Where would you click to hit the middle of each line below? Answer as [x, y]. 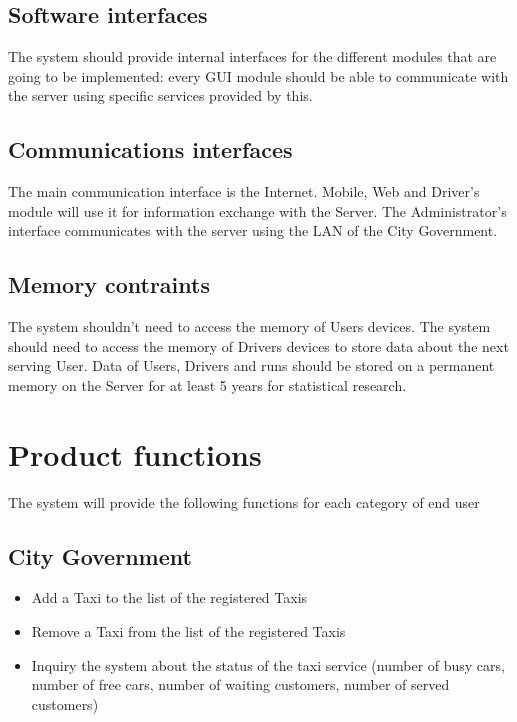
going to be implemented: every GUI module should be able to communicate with [258, 75]
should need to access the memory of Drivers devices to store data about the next [258, 345]
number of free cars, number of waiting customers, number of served [240, 684]
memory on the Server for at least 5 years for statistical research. [207, 384]
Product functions [135, 453]
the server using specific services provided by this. [160, 95]
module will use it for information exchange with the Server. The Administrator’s [257, 210]
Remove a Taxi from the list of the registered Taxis [188, 631]
